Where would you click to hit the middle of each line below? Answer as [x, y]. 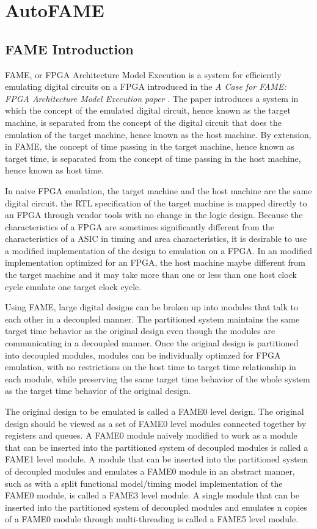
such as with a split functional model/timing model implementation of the [144, 483]
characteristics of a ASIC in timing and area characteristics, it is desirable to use [156, 239]
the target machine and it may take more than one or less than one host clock [151, 275]
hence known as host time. [54, 170]
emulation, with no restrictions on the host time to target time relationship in [151, 367]
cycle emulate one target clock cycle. [73, 286]
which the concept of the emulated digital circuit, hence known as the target [148, 110]
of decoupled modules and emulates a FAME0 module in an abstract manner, [150, 471]
